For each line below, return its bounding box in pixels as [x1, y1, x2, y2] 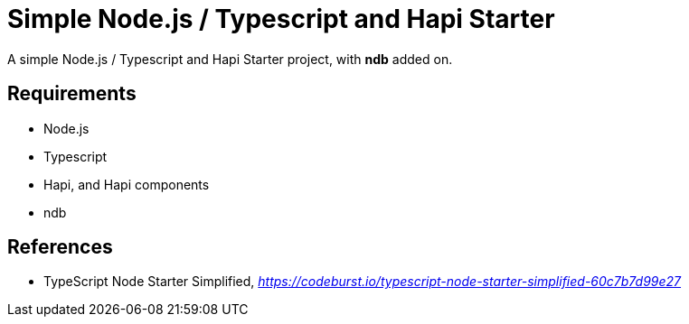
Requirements [7, 82, 137, 106]
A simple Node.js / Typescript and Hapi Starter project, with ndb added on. [7, 51, 453, 67]
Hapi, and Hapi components [43, 176, 210, 192]
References [7, 236, 113, 259]
